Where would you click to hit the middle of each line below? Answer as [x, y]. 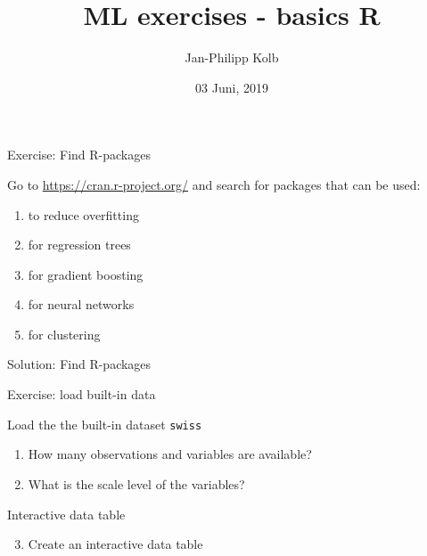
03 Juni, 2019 [232, 87]
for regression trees [79, 245]
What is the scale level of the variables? [136, 483]
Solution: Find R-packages [79, 364]
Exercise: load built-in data [82, 394]
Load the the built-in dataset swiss [105, 424]
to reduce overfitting [83, 214]
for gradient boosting [86, 274]
